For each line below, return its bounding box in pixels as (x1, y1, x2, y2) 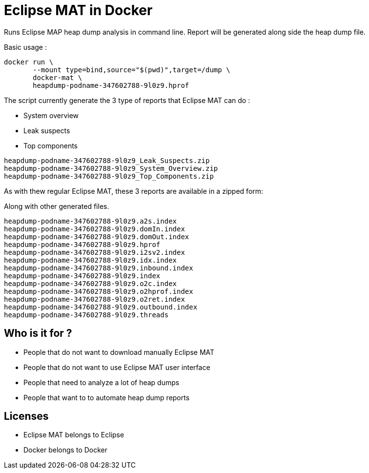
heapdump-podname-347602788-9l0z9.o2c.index (4, 279, 177, 288)
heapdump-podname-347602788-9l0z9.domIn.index (4, 225, 185, 233)
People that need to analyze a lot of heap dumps (23, 378, 180, 387)
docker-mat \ (33, 73, 82, 82)
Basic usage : (4, 42, 47, 51)
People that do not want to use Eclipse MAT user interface (23, 363, 210, 371)
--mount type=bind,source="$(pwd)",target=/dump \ (33, 65, 230, 74)
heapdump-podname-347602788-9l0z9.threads (4, 310, 169, 319)
